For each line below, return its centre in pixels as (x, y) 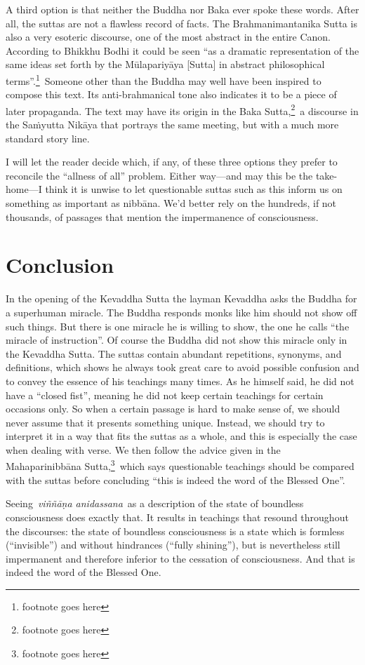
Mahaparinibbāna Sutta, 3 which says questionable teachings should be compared (180, 465)
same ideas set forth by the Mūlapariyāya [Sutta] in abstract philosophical (165, 64)
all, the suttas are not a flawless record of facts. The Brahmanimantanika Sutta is (181, 23)
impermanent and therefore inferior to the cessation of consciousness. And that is (180, 558)
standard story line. (48, 138)
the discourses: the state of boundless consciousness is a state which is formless (175, 531)
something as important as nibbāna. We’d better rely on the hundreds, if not (171, 203)
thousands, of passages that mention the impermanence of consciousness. (162, 216)
